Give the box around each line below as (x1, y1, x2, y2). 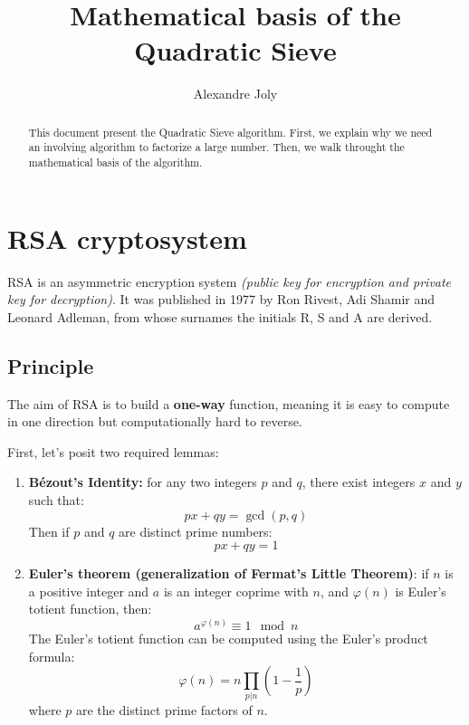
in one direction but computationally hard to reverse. (7, 412, 302, 431)
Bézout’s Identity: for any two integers (28, 472, 257, 491)
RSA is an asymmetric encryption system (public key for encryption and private (7, 272, 452, 291)
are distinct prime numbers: (119, 521, 273, 540)
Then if (28, 521, 70, 540)
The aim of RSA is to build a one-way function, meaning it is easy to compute (7, 394, 450, 413)
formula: (28, 646, 75, 665)
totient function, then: (28, 599, 152, 618)
